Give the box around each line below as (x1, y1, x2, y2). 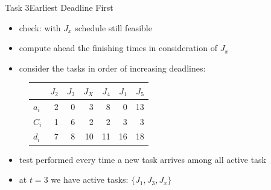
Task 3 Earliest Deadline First (5, 1, 113, 13)
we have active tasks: (51, 173, 129, 186)
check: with (19, 21, 61, 34)
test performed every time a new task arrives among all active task (19, 153, 266, 165)
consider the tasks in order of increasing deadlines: (19, 61, 206, 74)
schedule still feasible (75, 21, 152, 34)
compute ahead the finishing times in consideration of (19, 41, 217, 54)
